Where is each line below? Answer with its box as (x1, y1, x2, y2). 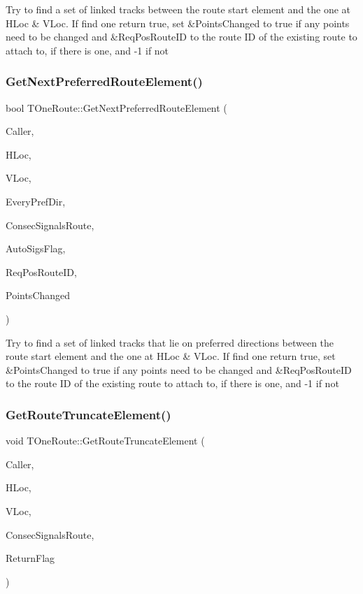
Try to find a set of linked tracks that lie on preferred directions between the (6, 335, 334, 349)
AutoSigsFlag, (6, 241, 66, 256)
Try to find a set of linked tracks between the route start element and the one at (6, 2, 351, 16)
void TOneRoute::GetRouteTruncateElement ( (6, 433, 205, 448)
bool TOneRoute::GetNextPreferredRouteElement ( (6, 100, 227, 115)
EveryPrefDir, (6, 194, 66, 208)
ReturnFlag (6, 551, 55, 565)
